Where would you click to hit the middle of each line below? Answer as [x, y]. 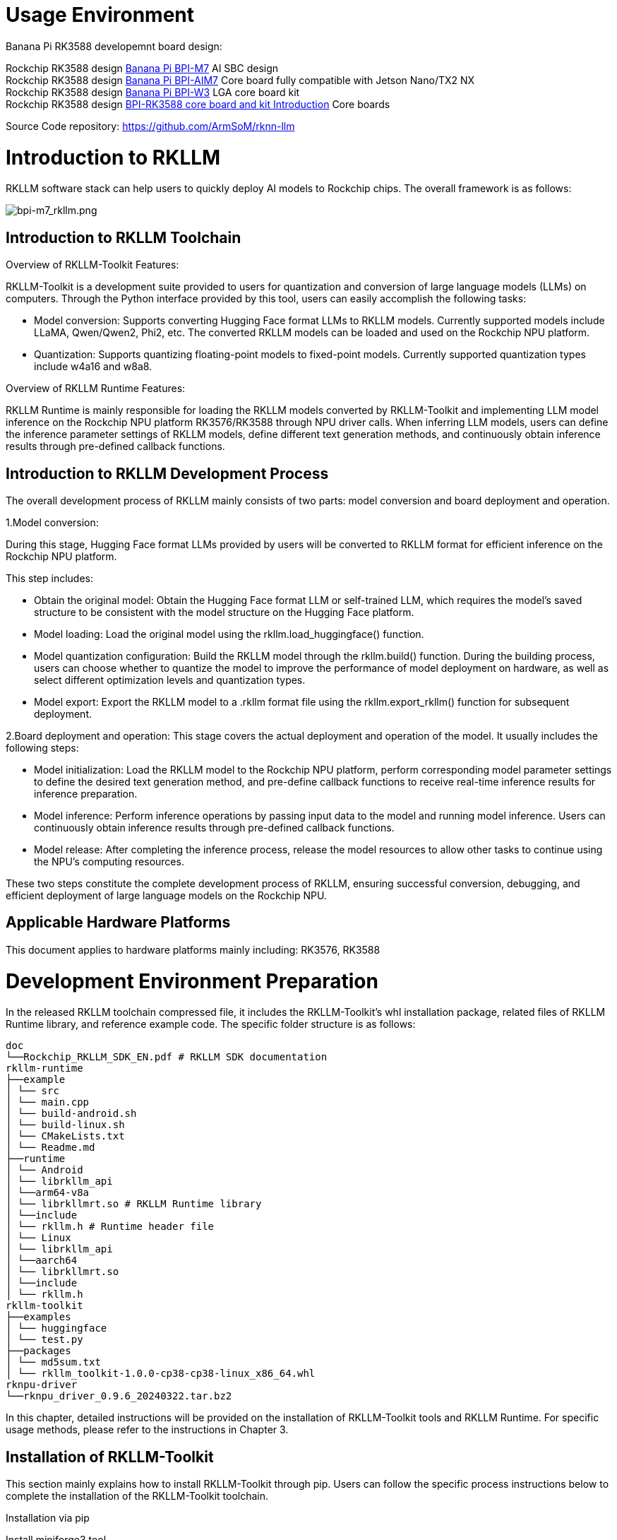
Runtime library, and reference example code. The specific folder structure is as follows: [211, 1024]
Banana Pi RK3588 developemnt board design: [114, 46]
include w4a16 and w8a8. [93, 367]
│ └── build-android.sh [71, 1114]
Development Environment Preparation [192, 981]
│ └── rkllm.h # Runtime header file [110, 1227]
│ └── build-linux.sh [65, 1125]
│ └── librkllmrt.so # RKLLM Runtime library [134, 1204]
